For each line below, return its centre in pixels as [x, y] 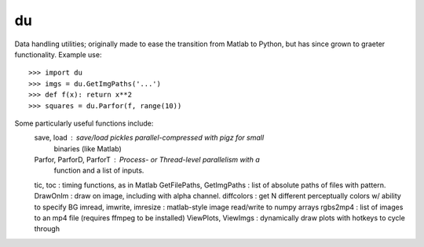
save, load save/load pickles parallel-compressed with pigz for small [149, 138]
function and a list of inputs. [99, 171]
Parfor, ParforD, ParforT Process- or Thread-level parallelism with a [147, 160]
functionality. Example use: [58, 54]
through [47, 229]
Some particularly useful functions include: [84, 123]
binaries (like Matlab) [88, 148]
